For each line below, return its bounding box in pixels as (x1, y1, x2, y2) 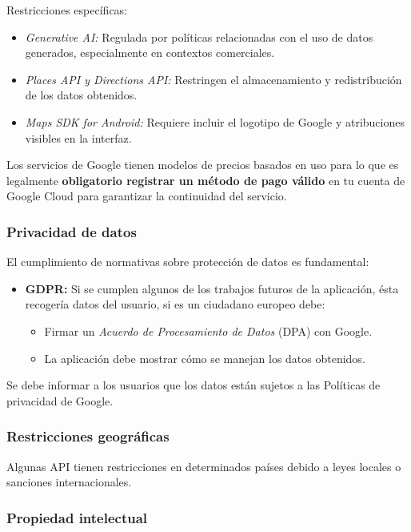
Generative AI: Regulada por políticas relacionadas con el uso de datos (25, 28, 373, 45)
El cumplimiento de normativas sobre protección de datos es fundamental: (6, 253, 369, 270)
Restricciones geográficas (6, 426, 170, 446)
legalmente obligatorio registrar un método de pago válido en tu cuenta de (6, 171, 405, 188)
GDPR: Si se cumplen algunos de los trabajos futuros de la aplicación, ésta (25, 280, 399, 296)
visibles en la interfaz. (25, 129, 132, 146)
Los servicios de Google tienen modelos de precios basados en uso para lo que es (6, 156, 399, 173)
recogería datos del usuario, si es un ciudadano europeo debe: (25, 296, 325, 312)
